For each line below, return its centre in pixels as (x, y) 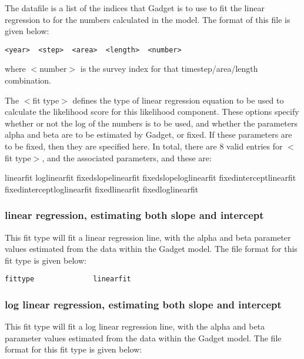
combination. (28, 80)
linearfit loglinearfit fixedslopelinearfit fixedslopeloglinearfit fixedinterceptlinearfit (151, 177)
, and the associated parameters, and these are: (127, 157)
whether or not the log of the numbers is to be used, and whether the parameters (151, 123)
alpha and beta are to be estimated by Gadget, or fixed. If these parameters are (148, 134)
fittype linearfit (68, 279)
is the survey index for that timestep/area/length (169, 69)
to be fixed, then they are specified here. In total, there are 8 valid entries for (144, 146)
